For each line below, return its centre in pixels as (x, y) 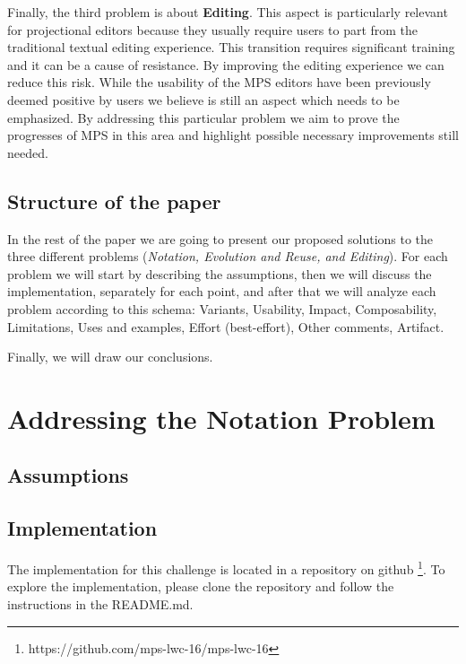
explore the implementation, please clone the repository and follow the (201, 586)
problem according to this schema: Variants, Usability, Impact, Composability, (222, 308)
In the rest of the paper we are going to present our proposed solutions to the (220, 238)
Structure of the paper (114, 201)
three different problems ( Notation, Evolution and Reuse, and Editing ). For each (228, 256)
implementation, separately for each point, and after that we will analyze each (222, 291)
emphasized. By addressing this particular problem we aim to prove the (203, 117)
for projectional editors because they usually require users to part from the (213, 29)
